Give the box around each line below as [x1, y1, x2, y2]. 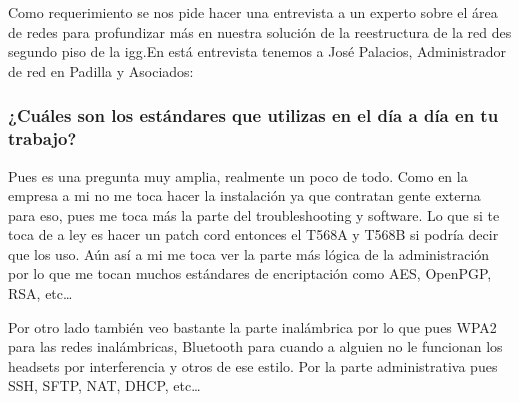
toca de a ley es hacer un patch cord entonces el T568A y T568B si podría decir [8, 224, 499, 245]
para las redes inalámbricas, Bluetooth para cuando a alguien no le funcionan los [8, 336, 503, 357]
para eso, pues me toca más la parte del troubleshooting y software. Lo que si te [8, 204, 500, 225]
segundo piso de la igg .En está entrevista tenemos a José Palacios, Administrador [8, 41, 506, 62]
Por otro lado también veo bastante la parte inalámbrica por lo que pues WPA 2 [8, 316, 497, 337]
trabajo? [8, 126, 77, 151]
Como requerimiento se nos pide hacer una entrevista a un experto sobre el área [8, 2, 498, 22]
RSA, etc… [8, 283, 73, 304]
